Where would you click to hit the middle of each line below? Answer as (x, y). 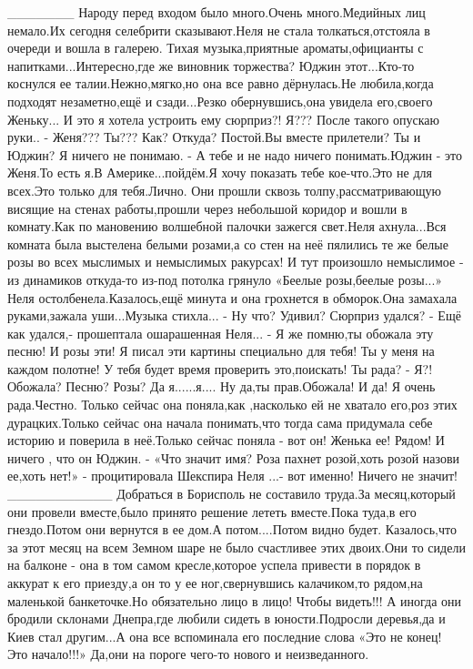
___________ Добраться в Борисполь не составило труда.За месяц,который (231, 494)
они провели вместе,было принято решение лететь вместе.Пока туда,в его (212, 511)
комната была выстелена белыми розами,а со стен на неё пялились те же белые (228, 243)
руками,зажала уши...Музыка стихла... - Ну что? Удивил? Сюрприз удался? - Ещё (234, 315)
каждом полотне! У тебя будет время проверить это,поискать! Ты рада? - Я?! (220, 368)
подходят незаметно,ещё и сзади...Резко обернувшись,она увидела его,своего (220, 101)
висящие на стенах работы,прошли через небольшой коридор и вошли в (207, 208)
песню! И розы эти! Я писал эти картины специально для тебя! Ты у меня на (221, 351)
